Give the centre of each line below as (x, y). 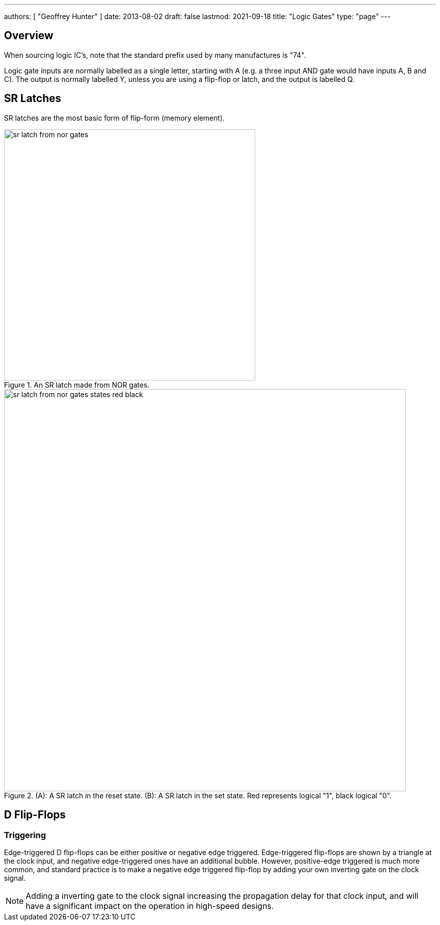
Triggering (25, 835)
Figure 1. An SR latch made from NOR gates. (77, 385)
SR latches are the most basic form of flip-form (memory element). (115, 118)
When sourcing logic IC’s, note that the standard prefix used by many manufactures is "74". (155, 55)
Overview (29, 36)
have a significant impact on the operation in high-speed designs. (150, 906)
